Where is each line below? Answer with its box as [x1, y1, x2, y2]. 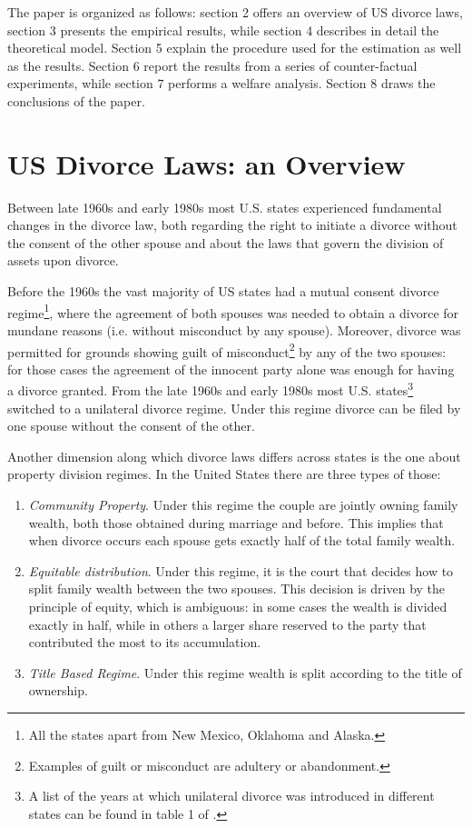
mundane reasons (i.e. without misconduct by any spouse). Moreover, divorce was [7, 320, 461, 339]
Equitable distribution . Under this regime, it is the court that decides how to [28, 561, 454, 580]
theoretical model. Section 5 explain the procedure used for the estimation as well [7, 38, 462, 57]
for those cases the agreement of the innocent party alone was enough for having [7, 359, 455, 378]
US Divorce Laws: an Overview [7, 145, 406, 182]
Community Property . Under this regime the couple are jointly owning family [28, 494, 458, 514]
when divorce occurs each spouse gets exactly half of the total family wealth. [28, 531, 456, 550]
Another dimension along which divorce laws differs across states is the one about [7, 446, 461, 465]
